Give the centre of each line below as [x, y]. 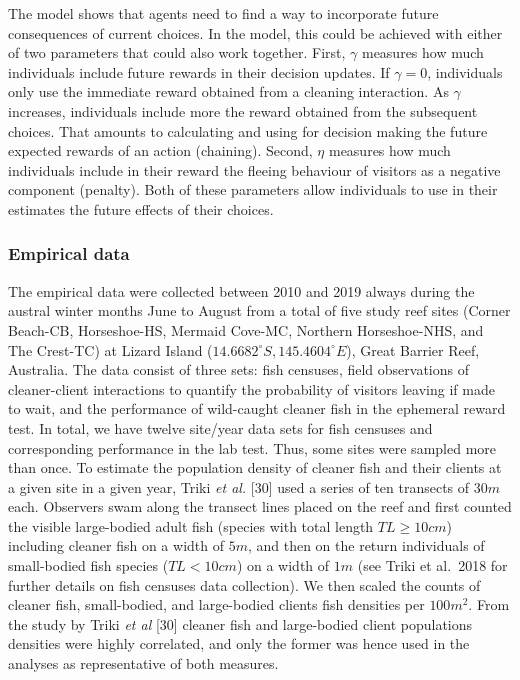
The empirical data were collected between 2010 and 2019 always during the [241, 290]
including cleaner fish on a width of [116, 545]
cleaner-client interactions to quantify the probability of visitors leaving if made [251, 388]
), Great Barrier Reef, [413, 349]
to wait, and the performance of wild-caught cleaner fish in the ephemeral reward [257, 408]
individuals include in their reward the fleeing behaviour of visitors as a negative [254, 169]
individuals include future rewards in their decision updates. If [199, 71]
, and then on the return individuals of [366, 545]
